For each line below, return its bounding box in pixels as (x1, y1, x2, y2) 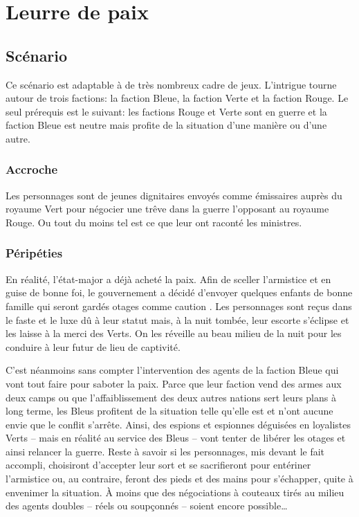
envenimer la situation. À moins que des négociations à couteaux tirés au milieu (6, 484, 344, 499)
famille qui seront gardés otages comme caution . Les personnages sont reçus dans (6, 298, 352, 313)
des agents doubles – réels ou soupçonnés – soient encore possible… (6, 498, 288, 513)
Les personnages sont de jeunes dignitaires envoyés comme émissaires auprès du (6, 188, 342, 202)
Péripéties (6, 244, 63, 262)
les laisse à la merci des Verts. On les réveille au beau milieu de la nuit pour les (6, 326, 342, 341)
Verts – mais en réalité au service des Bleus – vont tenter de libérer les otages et (6, 430, 346, 445)
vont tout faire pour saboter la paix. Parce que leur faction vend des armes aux (6, 376, 342, 390)
